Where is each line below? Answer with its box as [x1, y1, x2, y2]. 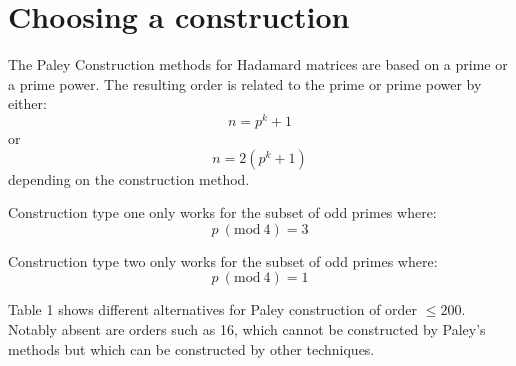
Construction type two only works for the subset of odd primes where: [8, 250, 438, 271]
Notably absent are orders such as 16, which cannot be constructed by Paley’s [8, 318, 486, 339]
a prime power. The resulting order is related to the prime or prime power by [8, 73, 482, 94]
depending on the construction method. [8, 168, 250, 189]
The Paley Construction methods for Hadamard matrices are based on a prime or [8, 54, 508, 75]
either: [8, 93, 47, 114]
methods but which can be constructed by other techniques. [8, 338, 375, 359]
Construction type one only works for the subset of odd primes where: [8, 202, 437, 223]
